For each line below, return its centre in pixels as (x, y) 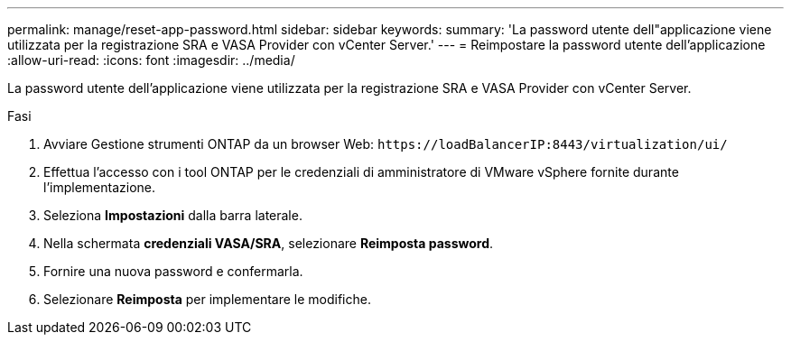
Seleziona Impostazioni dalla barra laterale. (173, 215)
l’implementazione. (100, 187)
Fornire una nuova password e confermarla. (173, 271)
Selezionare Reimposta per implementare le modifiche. (207, 299)
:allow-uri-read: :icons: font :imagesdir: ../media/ (151, 60)
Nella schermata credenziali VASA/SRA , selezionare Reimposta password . (269, 243)
